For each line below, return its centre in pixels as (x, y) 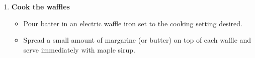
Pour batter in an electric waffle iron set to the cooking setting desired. (133, 23)
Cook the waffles (40, 6)
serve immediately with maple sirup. (79, 49)
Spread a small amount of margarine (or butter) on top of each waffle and (137, 40)
